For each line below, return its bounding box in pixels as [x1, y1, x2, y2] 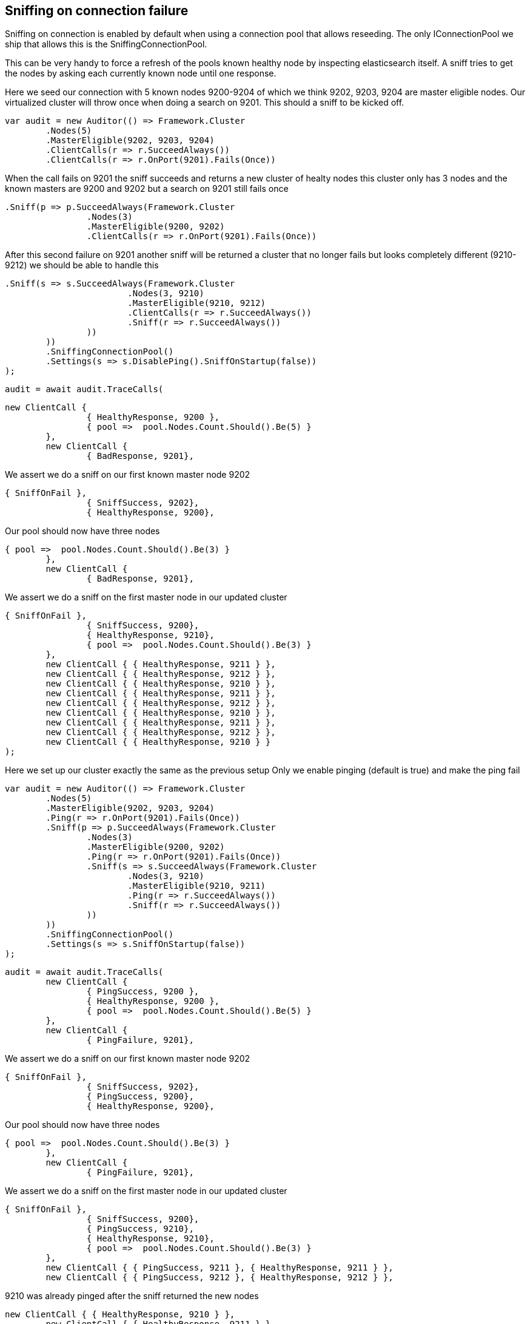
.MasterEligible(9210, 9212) [127, 298, 266, 308]
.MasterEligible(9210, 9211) [127, 881, 266, 891]
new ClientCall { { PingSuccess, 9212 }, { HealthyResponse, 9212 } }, [45, 1272, 394, 1283]
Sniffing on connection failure [5, 3, 189, 18]
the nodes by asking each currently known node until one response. [5, 68, 277, 79]
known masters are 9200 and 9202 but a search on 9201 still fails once [5, 183, 289, 194]
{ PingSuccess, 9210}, [86, 1224, 194, 1234]
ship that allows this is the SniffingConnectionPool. [5, 39, 207, 50]
